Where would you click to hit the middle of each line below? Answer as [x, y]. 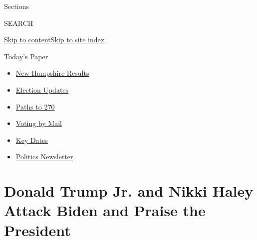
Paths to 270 [35, 106]
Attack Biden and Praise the [105, 210]
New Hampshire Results [52, 73]
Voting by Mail [39, 123]
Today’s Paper [26, 56]
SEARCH [19, 23]
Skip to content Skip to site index [54, 40]
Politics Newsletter [44, 157]
